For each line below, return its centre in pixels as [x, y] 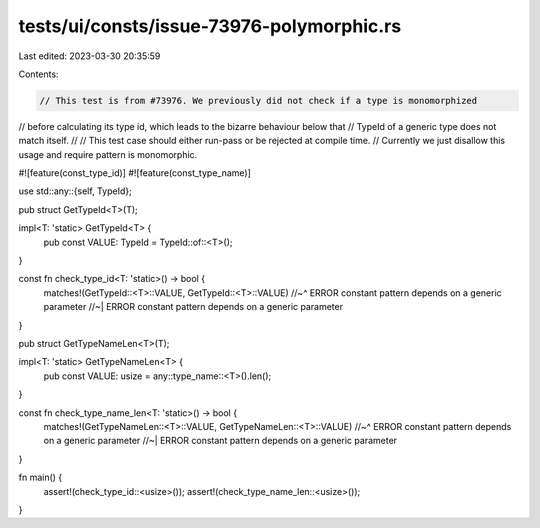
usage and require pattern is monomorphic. [108, 154]
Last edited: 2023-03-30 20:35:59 [89, 56]
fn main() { [40, 477]
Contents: [38, 74]
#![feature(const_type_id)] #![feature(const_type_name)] [135, 173]
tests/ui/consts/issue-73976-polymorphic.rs [210, 26]
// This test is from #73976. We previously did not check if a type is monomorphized [258, 100]
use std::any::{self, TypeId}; [75, 191]
